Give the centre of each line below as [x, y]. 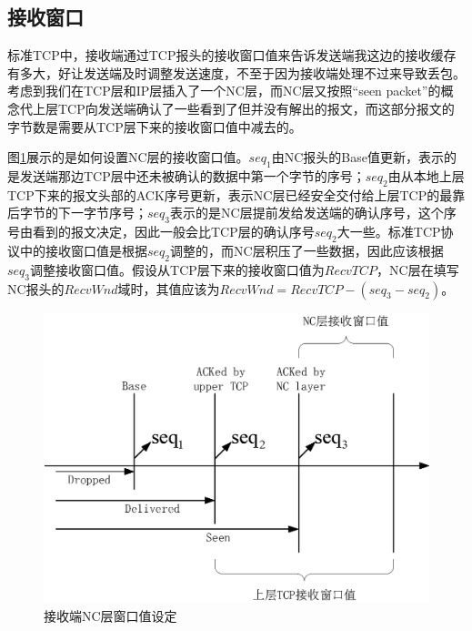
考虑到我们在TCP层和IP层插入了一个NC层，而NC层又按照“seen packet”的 [224, 91]
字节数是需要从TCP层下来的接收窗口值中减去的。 [155, 126]
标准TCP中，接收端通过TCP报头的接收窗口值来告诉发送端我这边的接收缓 [226, 55]
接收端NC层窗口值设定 [110, 615]
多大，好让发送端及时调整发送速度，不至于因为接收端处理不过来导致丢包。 [242, 72]
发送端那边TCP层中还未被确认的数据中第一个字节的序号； [192, 175]
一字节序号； [109, 213]
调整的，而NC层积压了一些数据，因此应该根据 [307, 250]
